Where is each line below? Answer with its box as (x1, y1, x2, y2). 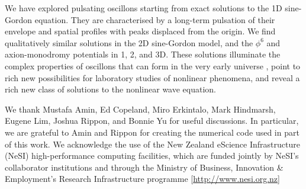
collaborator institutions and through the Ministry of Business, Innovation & (5, 161, 284, 173)
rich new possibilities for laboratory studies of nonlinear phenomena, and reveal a (5, 71, 300, 84)
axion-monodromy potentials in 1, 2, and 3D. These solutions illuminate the (5, 48, 281, 60)
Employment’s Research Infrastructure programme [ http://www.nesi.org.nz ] (5, 172, 280, 185)
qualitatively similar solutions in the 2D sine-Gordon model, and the (5, 36, 253, 49)
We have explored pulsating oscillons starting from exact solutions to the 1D (5, 2, 282, 14)
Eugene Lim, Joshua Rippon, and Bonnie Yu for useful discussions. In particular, (5, 114, 299, 127)
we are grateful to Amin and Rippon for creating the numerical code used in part (5, 126, 299, 138)
